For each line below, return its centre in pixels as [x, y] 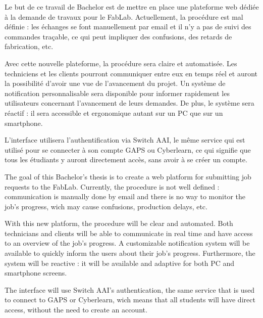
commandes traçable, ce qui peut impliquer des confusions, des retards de [118, 36]
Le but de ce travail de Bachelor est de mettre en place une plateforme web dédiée [132, 7]
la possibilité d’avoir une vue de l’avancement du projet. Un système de [115, 83]
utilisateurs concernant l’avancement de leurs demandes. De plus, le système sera [129, 103]
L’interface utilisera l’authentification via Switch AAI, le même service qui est [125, 140]
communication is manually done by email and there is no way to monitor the [125, 196]
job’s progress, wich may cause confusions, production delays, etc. [106, 206]
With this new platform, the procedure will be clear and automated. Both [119, 223]
